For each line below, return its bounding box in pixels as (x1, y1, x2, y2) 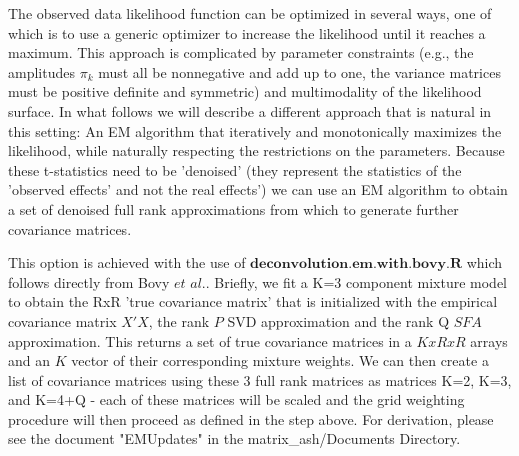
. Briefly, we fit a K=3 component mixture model (205, 271, 507, 292)
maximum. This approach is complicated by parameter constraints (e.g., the (8, 42, 474, 63)
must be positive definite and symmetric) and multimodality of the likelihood (8, 81, 482, 102)
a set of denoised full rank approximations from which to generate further (8, 198, 459, 219)
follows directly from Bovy (8, 271, 170, 292)
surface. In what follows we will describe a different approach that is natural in (8, 100, 492, 121)
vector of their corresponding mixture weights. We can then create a (71, 350, 489, 371)
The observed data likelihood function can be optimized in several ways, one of (8, 3, 492, 23)
